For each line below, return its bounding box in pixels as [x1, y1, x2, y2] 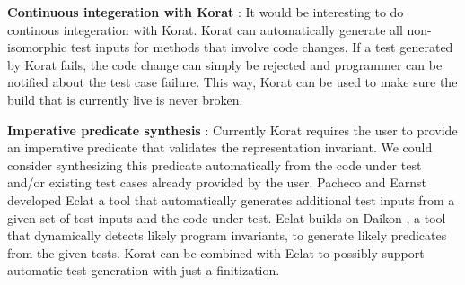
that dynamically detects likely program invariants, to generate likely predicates [7, 226, 447, 245]
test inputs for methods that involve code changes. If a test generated [70, 38, 453, 56]
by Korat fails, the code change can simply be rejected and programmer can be [7, 55, 443, 73]
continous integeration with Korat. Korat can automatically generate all [7, 20, 403, 39]
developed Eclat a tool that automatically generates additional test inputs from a [7, 190, 455, 209]
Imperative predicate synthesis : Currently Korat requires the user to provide [7, 120, 458, 139]
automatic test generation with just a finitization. [7, 261, 280, 280]
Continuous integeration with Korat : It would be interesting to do [7, 3, 404, 21]
